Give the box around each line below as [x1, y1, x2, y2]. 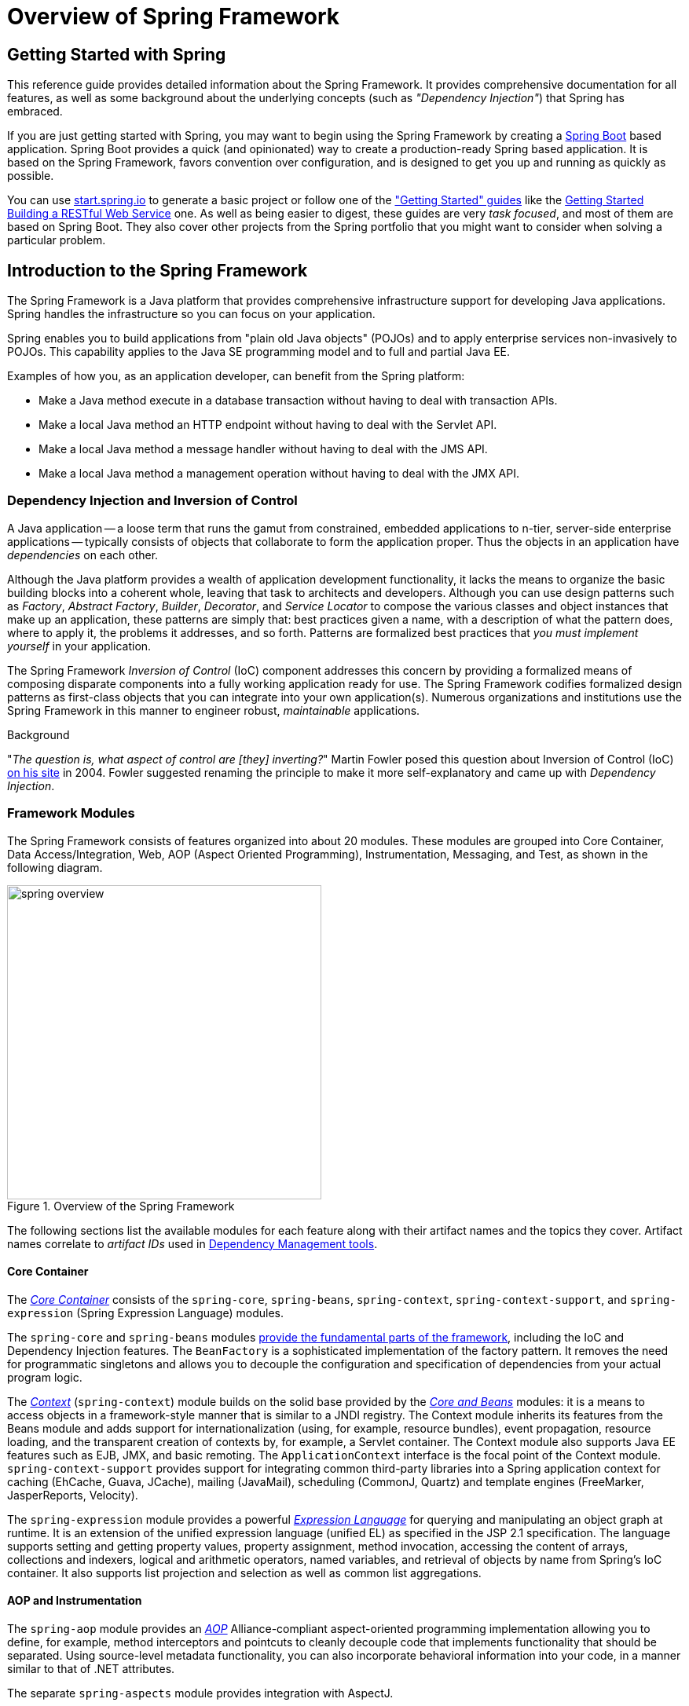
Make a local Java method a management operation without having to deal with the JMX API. [38, 467, 520, 481]
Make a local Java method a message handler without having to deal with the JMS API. [38, 442, 488, 456]
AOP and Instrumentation [7, 1594, 142, 1608]
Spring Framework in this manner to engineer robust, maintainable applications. [7, 703, 420, 717]
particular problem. [7, 233, 106, 247]
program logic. [7, 1370, 82, 1384]
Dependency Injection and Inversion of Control [7, 492, 298, 509]
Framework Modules [7, 805, 135, 822]
